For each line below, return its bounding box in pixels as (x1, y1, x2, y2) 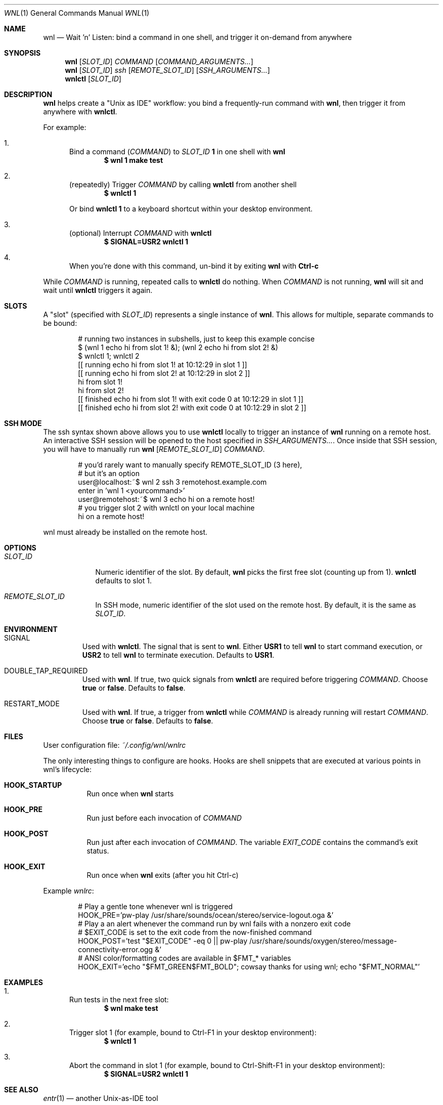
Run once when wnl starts (86, 789, 174, 798)
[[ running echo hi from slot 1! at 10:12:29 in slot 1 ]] (78, 360, 247, 369)
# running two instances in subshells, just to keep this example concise (78, 334, 315, 343)
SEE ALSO (4, 1085, 38, 1094)
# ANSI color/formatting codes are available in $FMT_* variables (78, 954, 291, 962)
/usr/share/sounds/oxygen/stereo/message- (249, 937, 397, 945)
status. (86, 846, 109, 855)
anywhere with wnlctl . (43, 107, 117, 116)
